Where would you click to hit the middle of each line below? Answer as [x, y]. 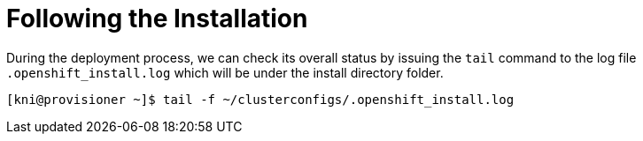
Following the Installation [157, 19]
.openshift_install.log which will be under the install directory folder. [225, 72]
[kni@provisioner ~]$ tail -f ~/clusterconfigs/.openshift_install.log [260, 99]
